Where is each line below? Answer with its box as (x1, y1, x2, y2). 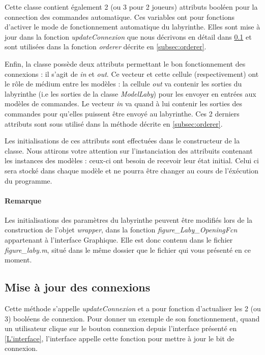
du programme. (5, 175, 52, 186)
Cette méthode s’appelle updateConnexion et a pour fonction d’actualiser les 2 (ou (5, 303, 261, 314)
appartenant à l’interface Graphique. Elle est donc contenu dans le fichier (5, 234, 233, 245)
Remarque (5, 195, 42, 205)
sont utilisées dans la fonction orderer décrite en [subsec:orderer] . (5, 41, 207, 52)
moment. (5, 254, 32, 265)
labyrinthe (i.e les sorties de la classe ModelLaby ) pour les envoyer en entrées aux (5, 88, 256, 99)
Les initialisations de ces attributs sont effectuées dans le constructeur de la (5, 135, 240, 146)
